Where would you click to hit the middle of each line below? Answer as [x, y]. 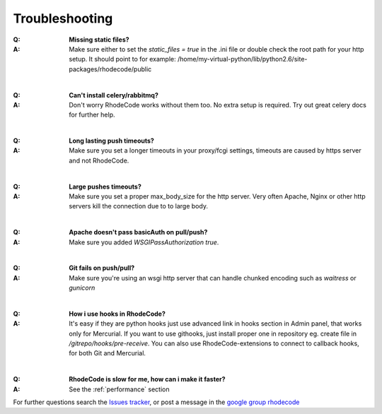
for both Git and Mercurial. [108, 353]
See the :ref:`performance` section [119, 389]
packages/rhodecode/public [110, 69]
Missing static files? [99, 40]
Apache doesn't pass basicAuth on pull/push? [138, 232]
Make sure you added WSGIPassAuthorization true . [144, 242]
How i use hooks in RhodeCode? [117, 314]
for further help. [92, 115]
